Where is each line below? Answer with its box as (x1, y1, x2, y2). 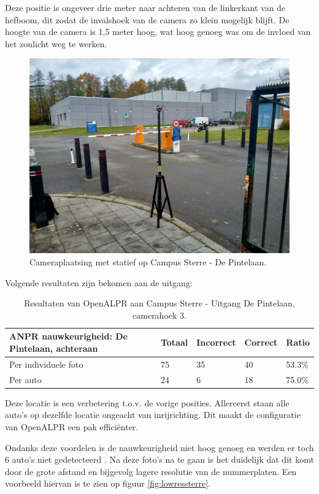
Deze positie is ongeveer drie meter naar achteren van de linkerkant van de (5, 1, 286, 13)
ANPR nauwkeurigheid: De (9, 330, 128, 343)
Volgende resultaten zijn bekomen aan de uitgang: (5, 276, 193, 289)
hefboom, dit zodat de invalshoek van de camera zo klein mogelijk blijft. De (5, 13, 290, 26)
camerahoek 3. (133, 308, 186, 321)
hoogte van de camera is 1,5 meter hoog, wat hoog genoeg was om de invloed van (5, 25, 311, 38)
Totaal (160, 336, 188, 349)
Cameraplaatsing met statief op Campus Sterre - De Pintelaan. (29, 255, 267, 268)
